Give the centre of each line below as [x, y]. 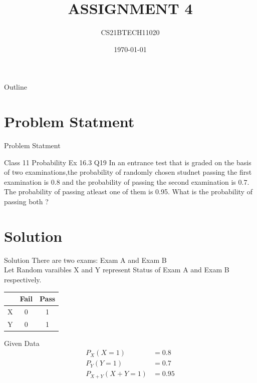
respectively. [23, 279]
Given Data [22, 343]
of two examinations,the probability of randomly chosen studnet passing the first [128, 172]
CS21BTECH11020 [130, 32]
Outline [16, 87]
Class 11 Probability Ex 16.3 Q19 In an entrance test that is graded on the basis [128, 162]
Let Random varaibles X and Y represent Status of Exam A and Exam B [117, 270]
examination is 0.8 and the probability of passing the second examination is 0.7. [127, 181]
